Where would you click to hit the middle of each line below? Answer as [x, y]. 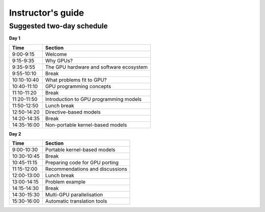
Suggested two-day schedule [58, 26]
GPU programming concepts [78, 86]
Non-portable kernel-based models [86, 125]
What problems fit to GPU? [76, 80]
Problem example [65, 182]
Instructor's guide [47, 13]
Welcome [56, 54]
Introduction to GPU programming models [93, 99]
